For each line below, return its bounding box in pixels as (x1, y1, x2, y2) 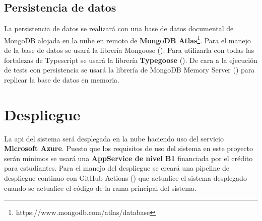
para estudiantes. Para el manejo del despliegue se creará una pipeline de (4, 163, 230, 173)
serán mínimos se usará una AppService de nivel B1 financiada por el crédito (4, 153, 253, 163)
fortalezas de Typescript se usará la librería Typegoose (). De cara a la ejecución (4, 54, 257, 65)
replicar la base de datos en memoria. (4, 74, 119, 85)
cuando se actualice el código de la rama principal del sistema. (4, 182, 196, 193)
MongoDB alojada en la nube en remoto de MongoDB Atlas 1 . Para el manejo (4, 33, 251, 45)
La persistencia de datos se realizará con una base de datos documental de (4, 23, 234, 34)
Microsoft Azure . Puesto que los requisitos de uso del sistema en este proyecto (4, 143, 253, 154)
